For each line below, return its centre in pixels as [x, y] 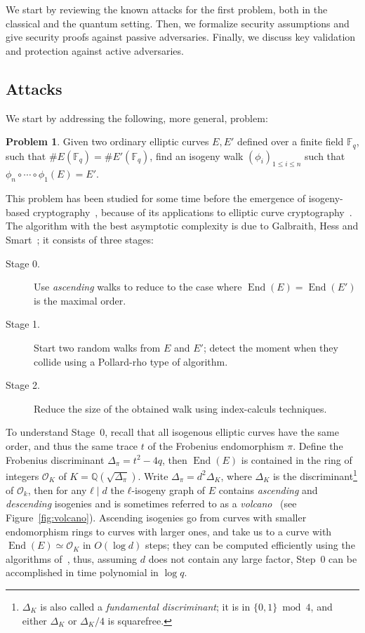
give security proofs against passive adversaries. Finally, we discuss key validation [181, 37]
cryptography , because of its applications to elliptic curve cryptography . [192, 212]
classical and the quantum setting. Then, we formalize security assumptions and [178, 23]
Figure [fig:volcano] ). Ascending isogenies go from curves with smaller [156, 517]
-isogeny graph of [168, 489]
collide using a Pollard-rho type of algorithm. [131, 361]
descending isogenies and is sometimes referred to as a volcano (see [151, 504]
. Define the [318, 445]
